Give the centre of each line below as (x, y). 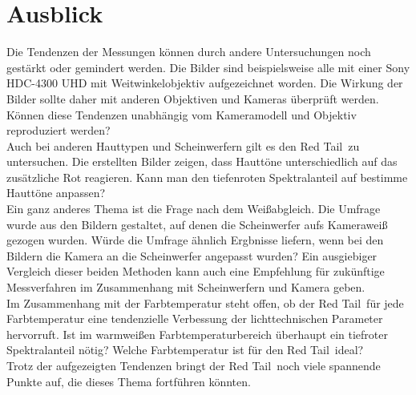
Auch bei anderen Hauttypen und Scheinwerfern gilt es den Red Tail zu (183, 145)
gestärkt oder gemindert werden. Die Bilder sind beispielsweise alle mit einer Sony (208, 67)
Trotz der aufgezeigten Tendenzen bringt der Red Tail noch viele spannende (194, 365)
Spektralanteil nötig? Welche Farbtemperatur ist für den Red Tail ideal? (185, 350)
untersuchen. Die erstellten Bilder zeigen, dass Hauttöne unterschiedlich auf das (202, 161)
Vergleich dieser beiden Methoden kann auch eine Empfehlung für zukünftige (196, 271)
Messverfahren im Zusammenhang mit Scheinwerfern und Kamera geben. (186, 287)
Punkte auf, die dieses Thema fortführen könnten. (129, 381)
